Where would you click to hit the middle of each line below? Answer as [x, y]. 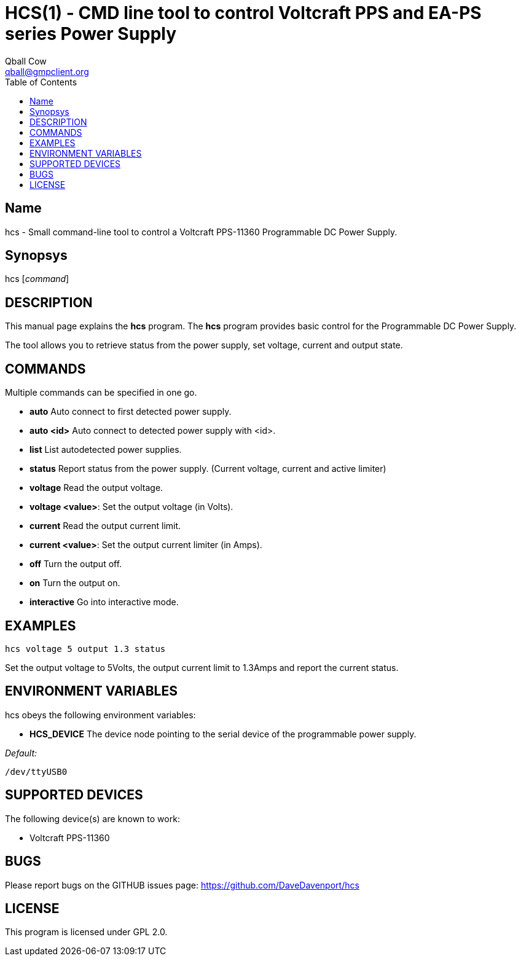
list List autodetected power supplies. [106, 450]
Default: [21, 753]
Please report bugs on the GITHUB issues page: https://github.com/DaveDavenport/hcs [182, 885]
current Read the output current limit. [105, 526]
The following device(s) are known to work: [92, 818]
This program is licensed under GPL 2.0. [86, 932]
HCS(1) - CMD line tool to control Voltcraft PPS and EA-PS [243, 13]
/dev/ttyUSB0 [36, 771]
